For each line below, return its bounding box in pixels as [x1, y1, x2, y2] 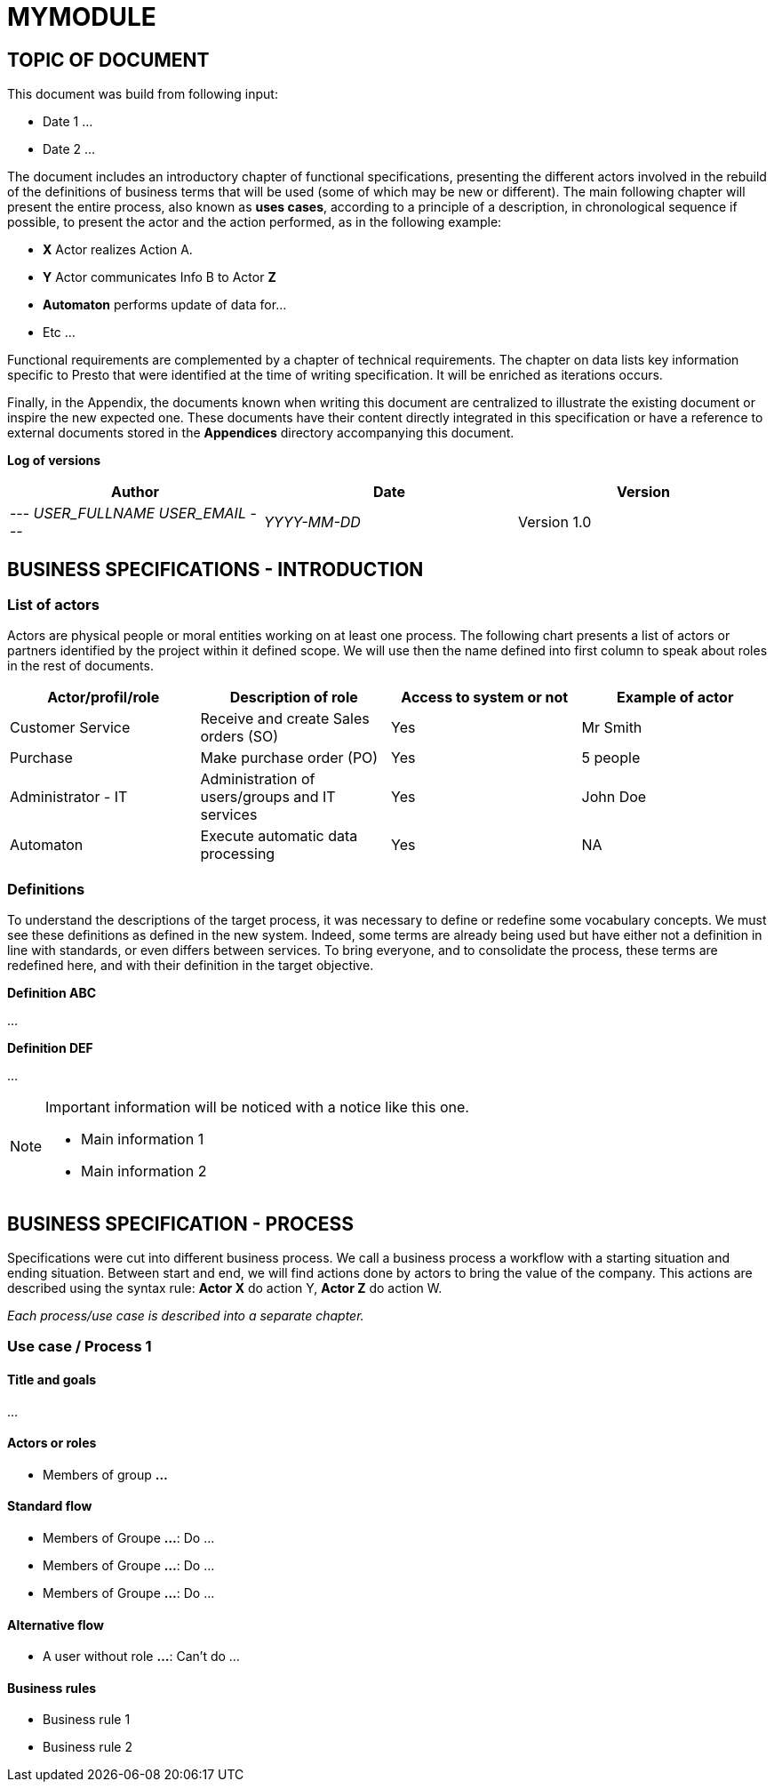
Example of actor [617, 688, 734, 707]
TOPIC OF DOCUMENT [7, 48, 210, 71]
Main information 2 [81, 1162, 207, 1181]
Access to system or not [401, 688, 569, 707]
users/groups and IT [200, 788, 336, 806]
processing [200, 845, 275, 863]
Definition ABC [7, 985, 97, 1001]
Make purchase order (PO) [200, 749, 379, 767]
